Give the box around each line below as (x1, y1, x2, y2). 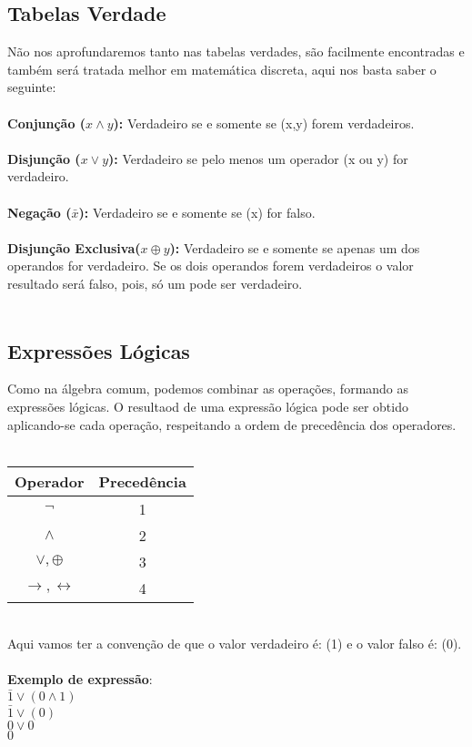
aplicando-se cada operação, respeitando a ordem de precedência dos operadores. (7, 414, 457, 434)
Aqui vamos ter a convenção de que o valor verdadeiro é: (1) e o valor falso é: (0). (7, 634, 462, 653)
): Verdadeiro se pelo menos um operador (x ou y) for (108, 148, 408, 168)
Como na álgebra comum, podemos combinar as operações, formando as (7, 379, 409, 398)
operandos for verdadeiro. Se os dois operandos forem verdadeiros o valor (7, 256, 414, 275)
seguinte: (7, 77, 56, 97)
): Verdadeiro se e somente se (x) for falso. (78, 202, 316, 221)
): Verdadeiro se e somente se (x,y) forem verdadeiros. (113, 113, 415, 132)
